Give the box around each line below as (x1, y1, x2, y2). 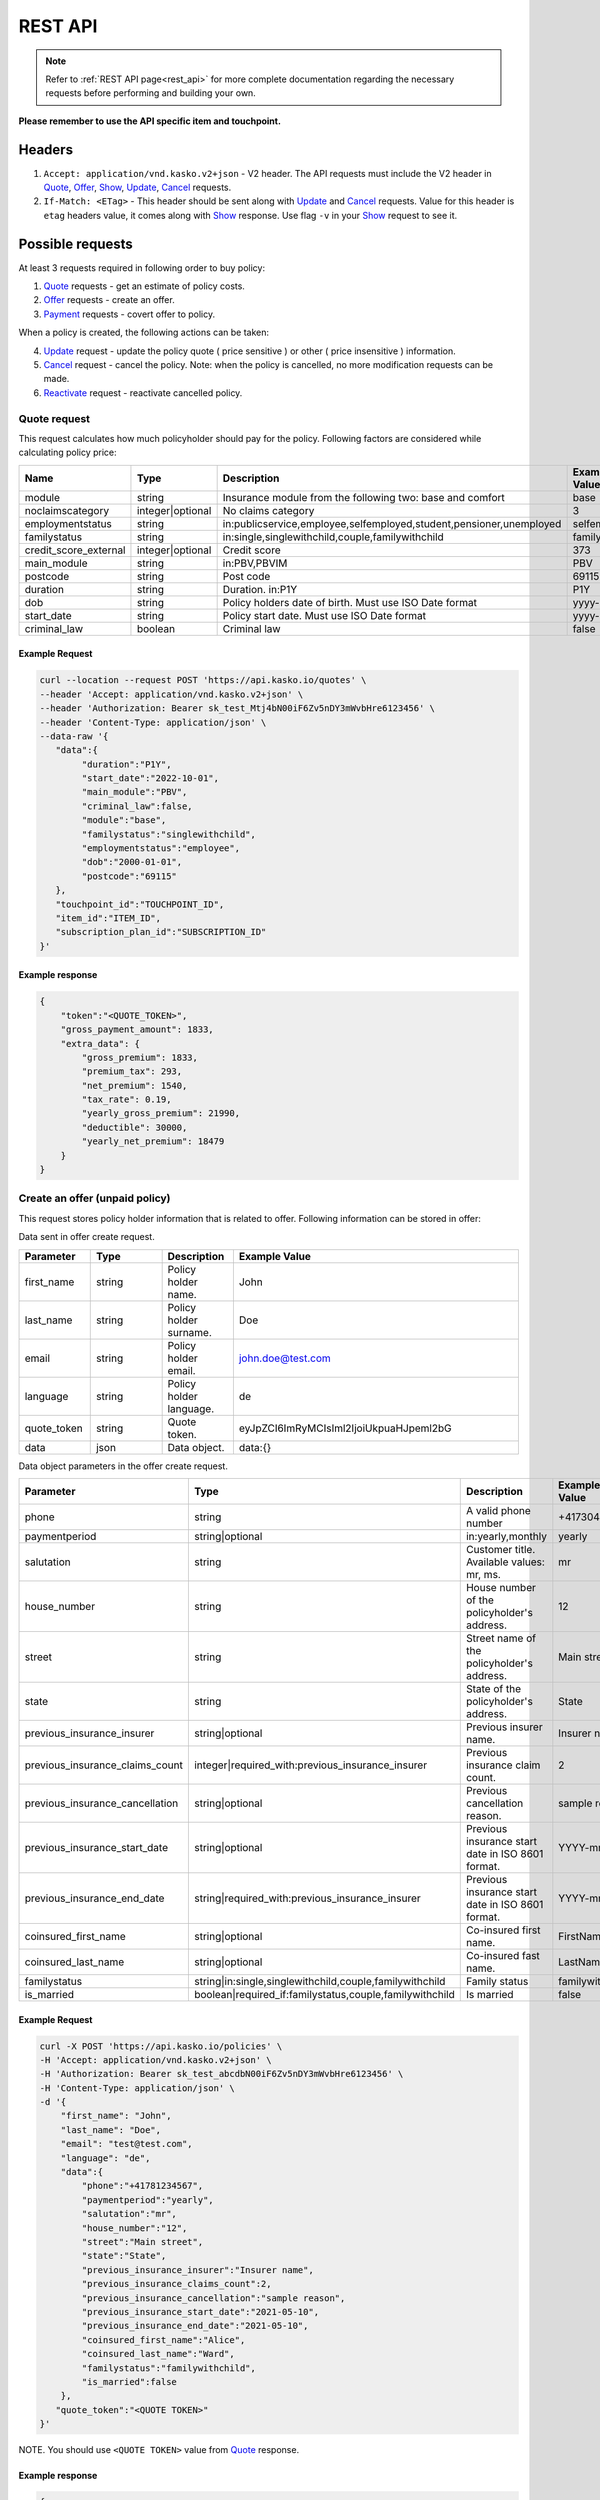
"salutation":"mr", (81, 2208, 177, 2220)
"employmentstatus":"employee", (81, 843, 240, 854)
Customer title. (465, 1542, 536, 1556)
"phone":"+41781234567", (81, 2180, 204, 2192)
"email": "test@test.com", (60, 2138, 194, 2150)
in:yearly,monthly (465, 1529, 547, 1543)
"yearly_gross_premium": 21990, (81, 1108, 240, 1119)
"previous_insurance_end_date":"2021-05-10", (81, 2320, 309, 2332)
